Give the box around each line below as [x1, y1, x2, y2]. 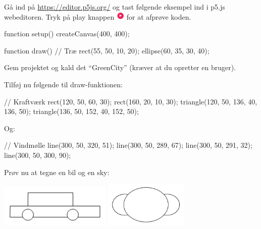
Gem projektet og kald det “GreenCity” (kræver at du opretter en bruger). [4, 62, 236, 73]
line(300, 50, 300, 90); [4, 150, 71, 160]
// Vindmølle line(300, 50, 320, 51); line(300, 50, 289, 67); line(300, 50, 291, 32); [4, 140, 252, 150]
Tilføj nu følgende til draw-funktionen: [4, 79, 123, 90]
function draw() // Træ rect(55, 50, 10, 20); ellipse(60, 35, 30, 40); [4, 45, 210, 55]
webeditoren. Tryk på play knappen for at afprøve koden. [4, 11, 191, 22]
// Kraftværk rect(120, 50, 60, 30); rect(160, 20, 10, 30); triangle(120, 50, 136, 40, [4, 96, 257, 106]
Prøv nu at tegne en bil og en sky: [4, 166, 110, 177]
